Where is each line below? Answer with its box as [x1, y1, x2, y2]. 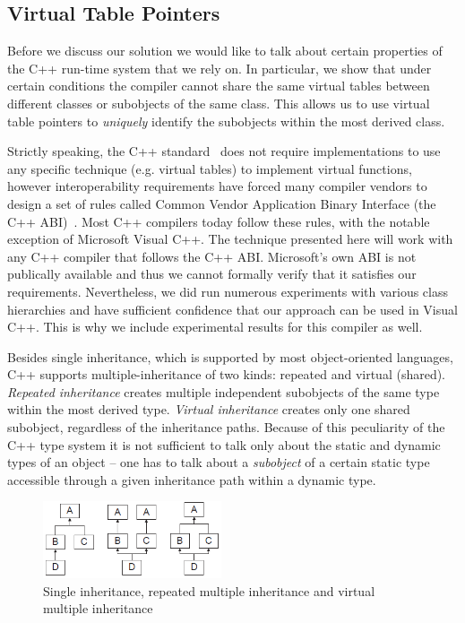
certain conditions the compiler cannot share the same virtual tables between [7, 76, 430, 95]
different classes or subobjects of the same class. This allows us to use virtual [7, 93, 430, 112]
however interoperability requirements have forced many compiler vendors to [7, 177, 427, 195]
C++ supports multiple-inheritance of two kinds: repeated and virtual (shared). [7, 365, 446, 384]
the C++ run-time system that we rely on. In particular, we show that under [7, 58, 432, 77]
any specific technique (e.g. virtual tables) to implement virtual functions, [7, 159, 412, 177]
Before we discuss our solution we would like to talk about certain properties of [7, 41, 443, 60]
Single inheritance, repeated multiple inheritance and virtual [43, 581, 375, 600]
